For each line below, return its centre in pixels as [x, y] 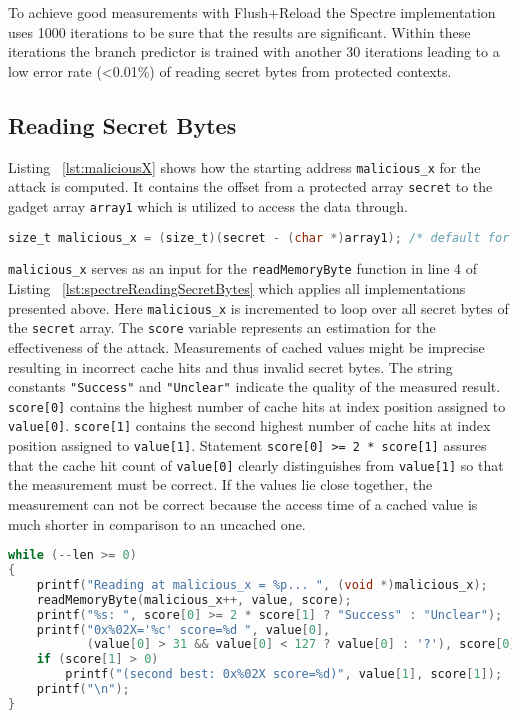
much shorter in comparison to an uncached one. [157, 523]
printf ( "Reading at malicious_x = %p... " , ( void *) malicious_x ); [262, 584]
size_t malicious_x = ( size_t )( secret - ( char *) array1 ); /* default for [259, 237]
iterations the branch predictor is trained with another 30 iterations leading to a [254, 51]
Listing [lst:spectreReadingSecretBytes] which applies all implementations [237, 288]
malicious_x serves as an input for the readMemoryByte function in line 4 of [243, 268]
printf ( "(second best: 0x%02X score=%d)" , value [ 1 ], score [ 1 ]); [284, 674]
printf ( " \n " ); [83, 689]
